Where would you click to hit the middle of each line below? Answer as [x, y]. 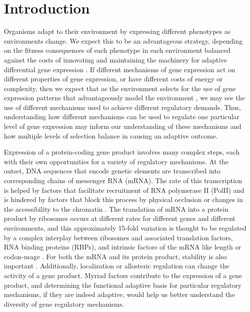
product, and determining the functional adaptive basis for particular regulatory [123, 285]
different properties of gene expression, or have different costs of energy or [113, 79]
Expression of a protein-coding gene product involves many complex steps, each [122, 152]
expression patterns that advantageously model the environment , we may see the [125, 98]
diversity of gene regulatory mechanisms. [64, 304]
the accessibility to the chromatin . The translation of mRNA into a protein [116, 209]
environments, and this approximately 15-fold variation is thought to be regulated [125, 228]
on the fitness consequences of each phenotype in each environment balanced [117, 50]
